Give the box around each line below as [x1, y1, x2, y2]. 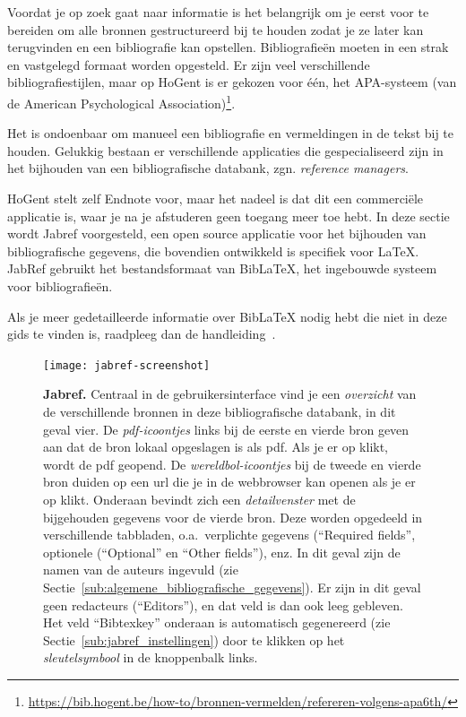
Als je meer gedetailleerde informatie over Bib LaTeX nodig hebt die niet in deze [7, 307, 447, 325]
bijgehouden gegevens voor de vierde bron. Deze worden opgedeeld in [43, 507, 423, 526]
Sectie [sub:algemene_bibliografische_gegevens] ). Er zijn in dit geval [43, 577, 421, 596]
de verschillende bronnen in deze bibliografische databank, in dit [43, 402, 396, 420]
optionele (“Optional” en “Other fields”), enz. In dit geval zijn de [43, 542, 401, 561]
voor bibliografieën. [7, 276, 113, 295]
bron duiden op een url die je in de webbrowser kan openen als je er [43, 472, 416, 491]
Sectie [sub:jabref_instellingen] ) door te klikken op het [43, 630, 345, 649]
